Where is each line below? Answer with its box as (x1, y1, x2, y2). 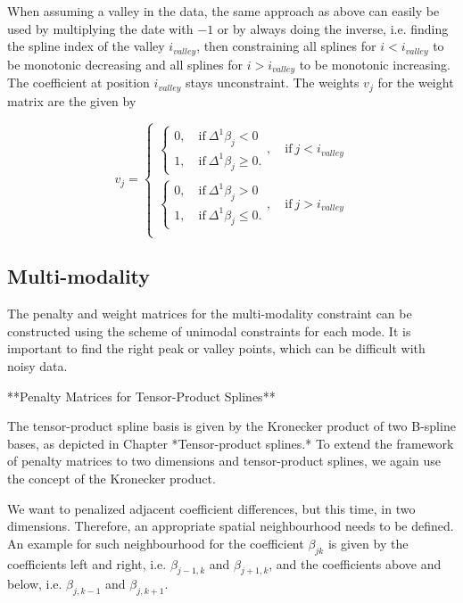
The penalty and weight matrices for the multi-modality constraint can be (7, 304, 412, 323)
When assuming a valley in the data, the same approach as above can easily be (7, 2, 440, 20)
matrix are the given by (7, 91, 136, 110)
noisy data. (7, 357, 68, 376)
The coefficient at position (7, 73, 150, 92)
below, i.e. (7, 574, 62, 593)
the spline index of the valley (7, 37, 165, 55)
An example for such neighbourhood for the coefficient (7, 533, 304, 552)
